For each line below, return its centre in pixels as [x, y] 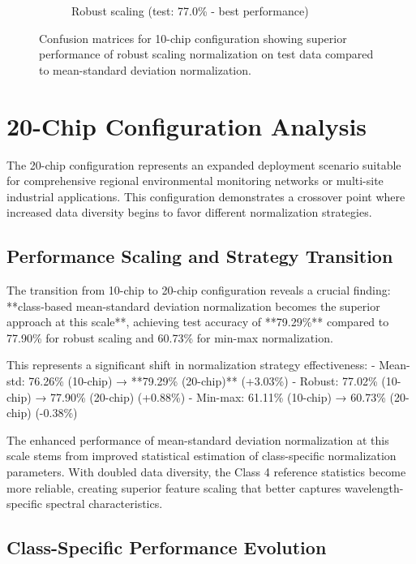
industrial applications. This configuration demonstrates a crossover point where [206, 196]
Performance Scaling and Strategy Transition [200, 256]
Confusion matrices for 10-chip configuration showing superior [193, 38]
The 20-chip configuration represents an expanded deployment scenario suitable [204, 164]
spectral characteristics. [104, 504]
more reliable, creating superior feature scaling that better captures [174, 487]
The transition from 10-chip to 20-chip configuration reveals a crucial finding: [199, 290]
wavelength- [374, 487]
